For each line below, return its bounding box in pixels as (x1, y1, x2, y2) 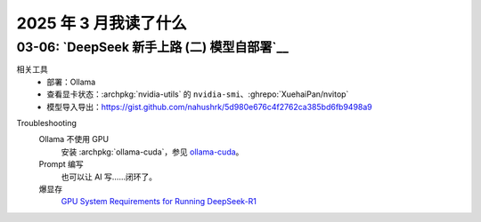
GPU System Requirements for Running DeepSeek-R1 (61, 196, 257, 207)
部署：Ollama (46, 76, 96, 87)
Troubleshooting (16, 117, 77, 128)
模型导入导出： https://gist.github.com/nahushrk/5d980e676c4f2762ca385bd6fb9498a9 (46, 101, 373, 112)
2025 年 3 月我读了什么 (16, 13, 187, 33)
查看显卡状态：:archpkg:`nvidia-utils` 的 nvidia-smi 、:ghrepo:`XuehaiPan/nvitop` (46, 89, 349, 99)
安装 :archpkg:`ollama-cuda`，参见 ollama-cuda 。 (61, 147, 244, 157)
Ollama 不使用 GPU (38, 134, 110, 145)
